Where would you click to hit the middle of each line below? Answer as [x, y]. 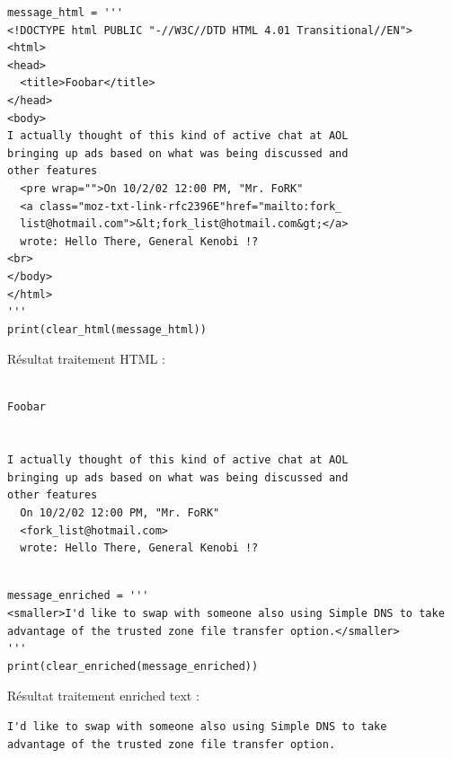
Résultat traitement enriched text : [103, 696]
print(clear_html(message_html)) [107, 329]
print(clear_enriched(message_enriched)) [133, 666]
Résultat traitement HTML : [86, 359]
